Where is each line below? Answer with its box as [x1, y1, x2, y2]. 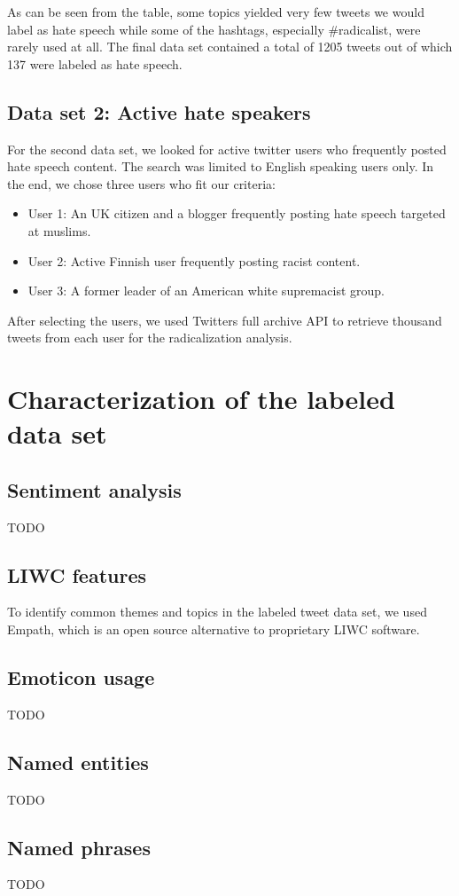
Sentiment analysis [7, 476, 182, 503]
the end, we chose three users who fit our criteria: [7, 174, 276, 193]
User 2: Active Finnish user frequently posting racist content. [27, 251, 361, 270]
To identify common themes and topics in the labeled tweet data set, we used [7, 602, 427, 621]
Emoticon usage [7, 664, 155, 691]
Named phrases [7, 833, 151, 861]
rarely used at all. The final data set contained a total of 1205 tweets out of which [7, 37, 453, 56]
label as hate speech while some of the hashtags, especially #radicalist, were [7, 20, 421, 38]
